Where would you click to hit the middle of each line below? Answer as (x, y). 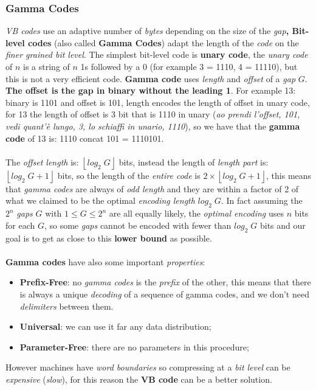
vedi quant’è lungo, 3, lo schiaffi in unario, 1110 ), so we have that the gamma (153, 126)
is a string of (46, 66)
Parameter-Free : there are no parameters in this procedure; (134, 346)
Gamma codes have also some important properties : (105, 261)
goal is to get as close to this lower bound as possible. (109, 238)
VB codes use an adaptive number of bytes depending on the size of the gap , (147, 31)
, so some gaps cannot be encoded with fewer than (138, 225)
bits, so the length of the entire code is (129, 175)
